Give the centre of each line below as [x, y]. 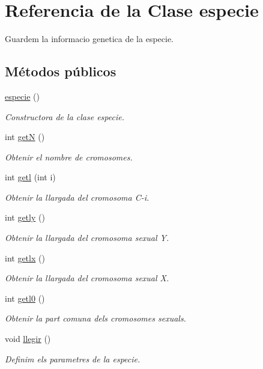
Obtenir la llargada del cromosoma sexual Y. [87, 238]
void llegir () [28, 339]
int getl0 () [25, 298]
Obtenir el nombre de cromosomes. [69, 157]
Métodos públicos [61, 71]
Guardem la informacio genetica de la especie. [89, 39]
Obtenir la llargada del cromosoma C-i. [77, 197]
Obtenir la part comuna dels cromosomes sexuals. [95, 318]
